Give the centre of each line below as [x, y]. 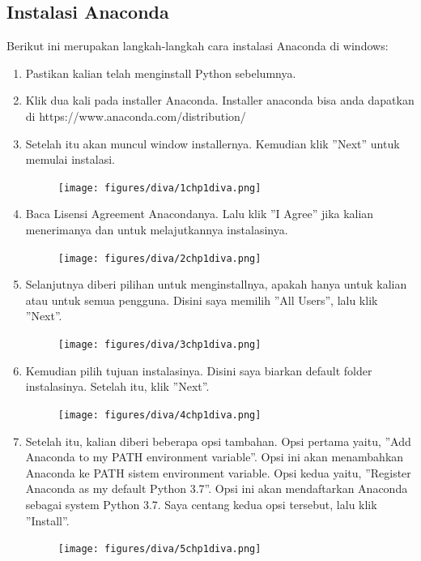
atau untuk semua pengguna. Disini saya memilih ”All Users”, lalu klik [202, 300]
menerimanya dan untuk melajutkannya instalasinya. [157, 230]
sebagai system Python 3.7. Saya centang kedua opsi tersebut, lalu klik [201, 504]
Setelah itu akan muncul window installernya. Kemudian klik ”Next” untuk [213, 143]
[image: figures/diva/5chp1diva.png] [159, 549]
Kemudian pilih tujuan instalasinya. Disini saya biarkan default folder [199, 370]
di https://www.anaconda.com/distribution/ [136, 116]
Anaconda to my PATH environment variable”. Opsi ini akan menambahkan [215, 457]
